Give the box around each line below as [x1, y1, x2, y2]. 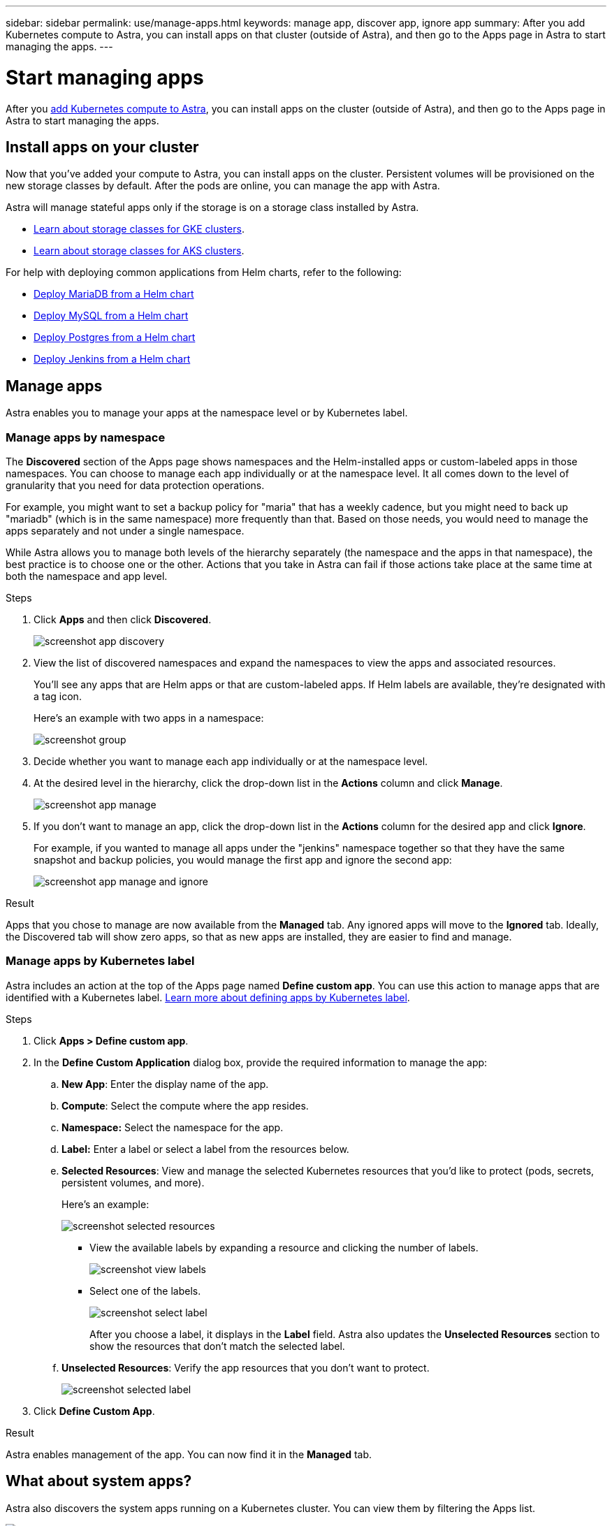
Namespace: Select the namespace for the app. [61, 1121, 284, 1133]
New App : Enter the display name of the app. [61, 1077, 269, 1090]
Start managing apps [6, 65, 204, 89]
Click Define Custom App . [34, 1404, 155, 1417]
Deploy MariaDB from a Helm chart [34, 288, 194, 300]
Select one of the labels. [89, 1284, 201, 1297]
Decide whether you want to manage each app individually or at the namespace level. [34, 755, 428, 767]
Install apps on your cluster [6, 138, 199, 156]
